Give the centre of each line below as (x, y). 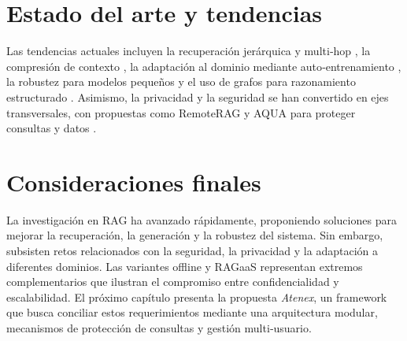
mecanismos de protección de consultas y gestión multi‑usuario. (159, 327)
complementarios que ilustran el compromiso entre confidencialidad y (173, 282)
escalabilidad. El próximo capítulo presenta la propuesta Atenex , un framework (197, 297)
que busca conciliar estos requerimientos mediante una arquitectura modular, (192, 312)
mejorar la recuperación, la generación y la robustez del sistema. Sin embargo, (195, 235)
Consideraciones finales (134, 182)
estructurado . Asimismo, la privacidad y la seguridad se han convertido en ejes (198, 96)
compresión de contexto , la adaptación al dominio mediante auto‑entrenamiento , (204, 66)
